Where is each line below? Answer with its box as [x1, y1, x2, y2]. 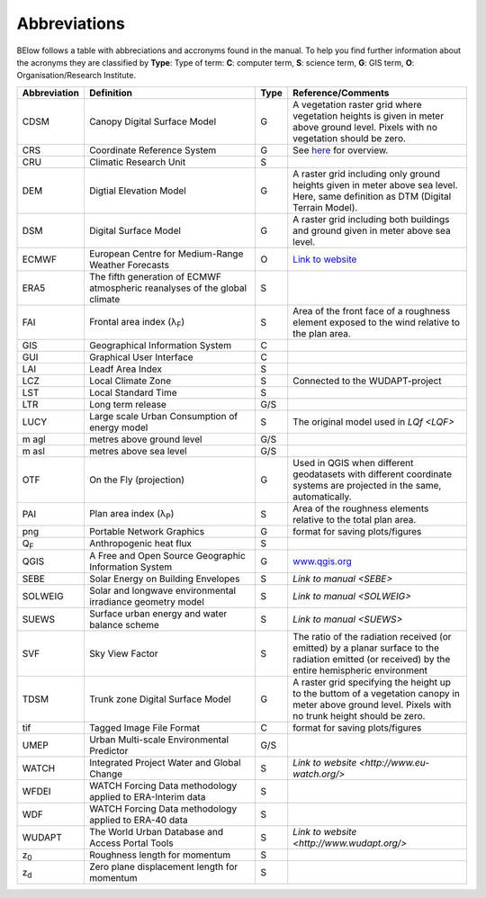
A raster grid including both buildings [292, 212, 450, 225]
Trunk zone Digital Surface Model [88, 693, 231, 705]
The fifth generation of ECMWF [88, 270, 222, 283]
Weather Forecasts [88, 258, 170, 271]
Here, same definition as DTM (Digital [292, 190, 452, 202]
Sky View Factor [88, 647, 158, 660]
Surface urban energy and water [88, 607, 228, 620]
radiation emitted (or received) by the [292, 652, 451, 665]
